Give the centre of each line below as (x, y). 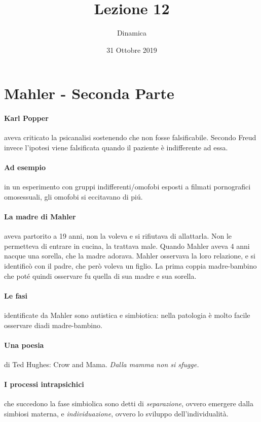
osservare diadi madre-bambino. (53, 325)
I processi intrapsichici (44, 384)
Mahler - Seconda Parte (89, 93)
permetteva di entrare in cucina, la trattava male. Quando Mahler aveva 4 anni (127, 246)
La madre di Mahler (40, 217)
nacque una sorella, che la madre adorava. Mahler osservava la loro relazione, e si (130, 256)
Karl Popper (26, 118)
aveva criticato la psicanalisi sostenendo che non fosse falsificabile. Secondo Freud (130, 137)
